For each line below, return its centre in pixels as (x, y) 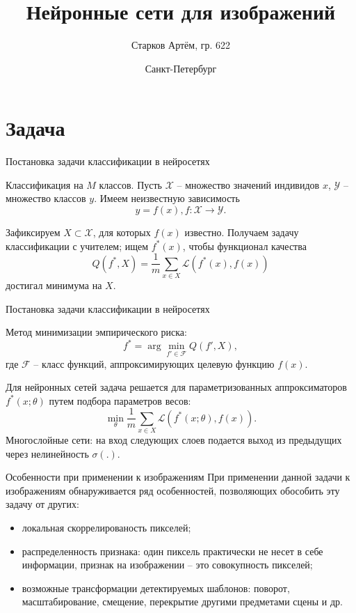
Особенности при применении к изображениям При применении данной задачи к (178, 477)
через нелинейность (47, 453)
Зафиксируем (33, 232)
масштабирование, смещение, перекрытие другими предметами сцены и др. (182, 602)
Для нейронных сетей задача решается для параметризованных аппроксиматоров (176, 387)
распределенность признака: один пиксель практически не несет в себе (172, 551)
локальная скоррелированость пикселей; (106, 528)
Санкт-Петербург (181, 68)
